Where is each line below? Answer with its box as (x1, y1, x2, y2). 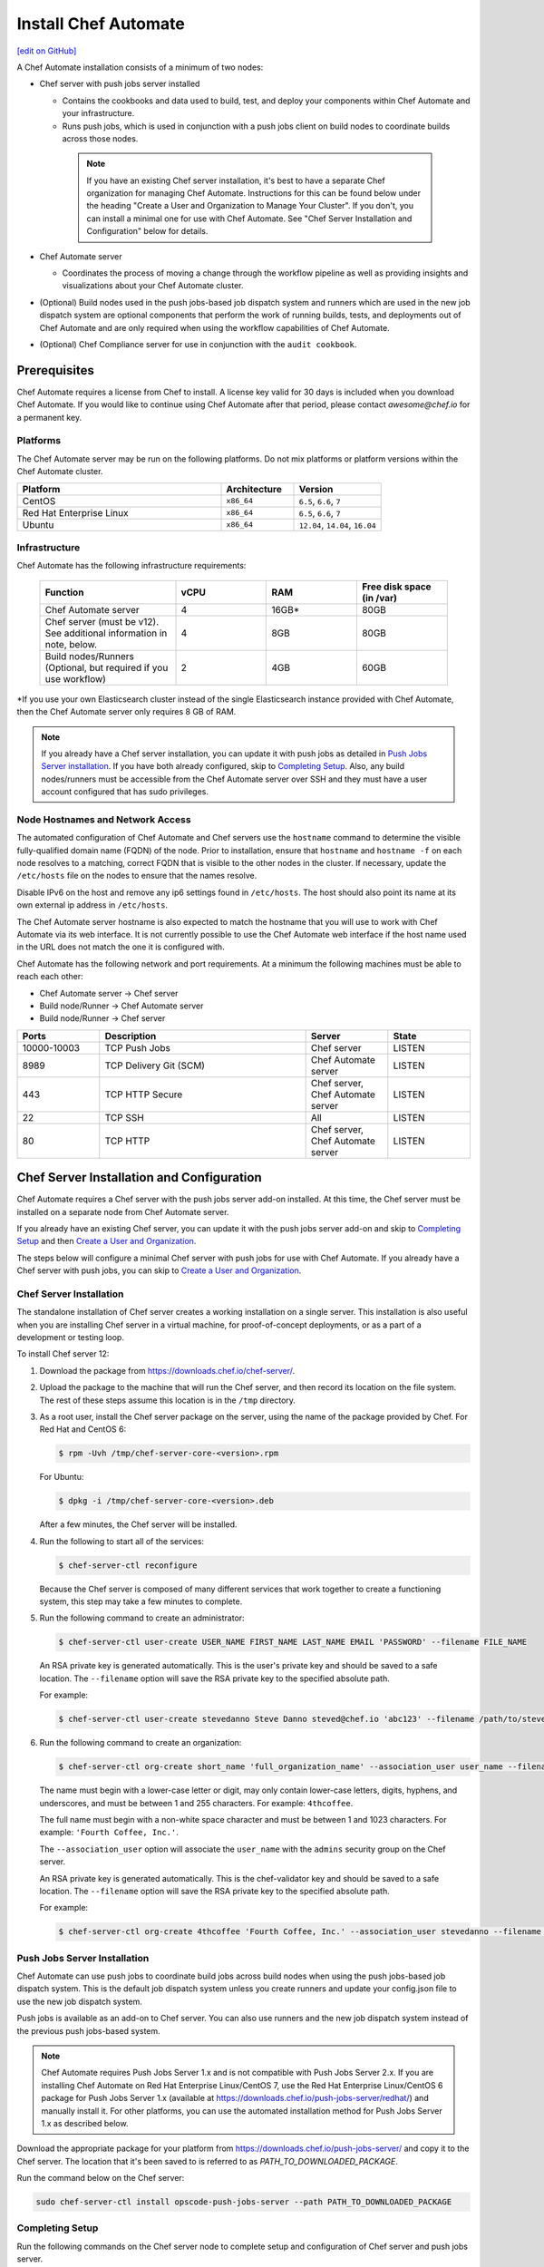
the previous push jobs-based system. (16, 2025, 160, 2036)
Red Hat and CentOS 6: (39, 1424, 127, 1435)
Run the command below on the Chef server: (16, 2173, 185, 2184)
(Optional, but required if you (44, 661, 169, 674)
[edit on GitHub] (16, 45, 77, 56)
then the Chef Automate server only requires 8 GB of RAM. (16, 706, 237, 717)
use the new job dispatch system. (16, 1996, 142, 2007)
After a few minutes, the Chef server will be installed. (39, 1519, 238, 1530)
